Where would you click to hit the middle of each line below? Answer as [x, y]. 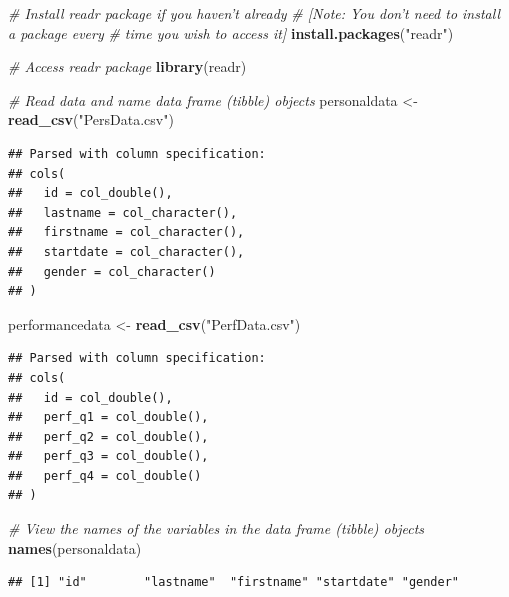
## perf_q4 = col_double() [105, 475]
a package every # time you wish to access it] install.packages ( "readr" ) [231, 32]
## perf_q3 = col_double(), [108, 456]
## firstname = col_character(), [126, 232]
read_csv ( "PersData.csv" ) [91, 119]
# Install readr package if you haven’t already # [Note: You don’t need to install [254, 13]
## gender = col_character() [112, 271]
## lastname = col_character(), [123, 212]
